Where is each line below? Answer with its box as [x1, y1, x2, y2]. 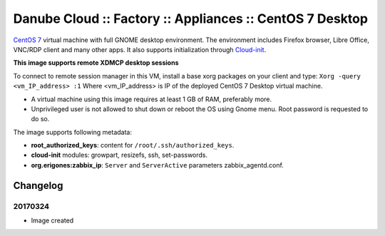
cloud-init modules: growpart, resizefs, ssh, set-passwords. [31, 150, 208, 160]
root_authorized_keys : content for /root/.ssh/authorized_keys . [31, 141, 235, 150]
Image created [31, 216, 74, 225]
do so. [31, 115, 50, 123]
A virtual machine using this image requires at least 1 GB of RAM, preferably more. [31, 95, 272, 103]
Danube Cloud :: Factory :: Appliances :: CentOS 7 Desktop [13, 11, 369, 26]
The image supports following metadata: [13, 128, 132, 136]
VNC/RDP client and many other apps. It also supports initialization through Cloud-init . [13, 45, 267, 53]
